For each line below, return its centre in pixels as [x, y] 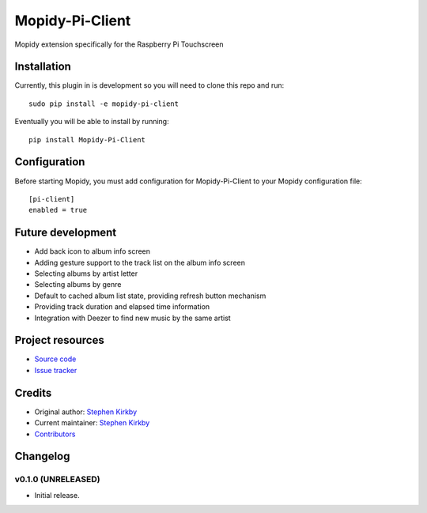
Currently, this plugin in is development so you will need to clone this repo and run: [149, 85]
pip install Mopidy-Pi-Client [87, 140]
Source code [55, 359]
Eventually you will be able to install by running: [92, 122]
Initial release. [57, 495]
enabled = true [58, 210]
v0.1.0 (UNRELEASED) [57, 480]
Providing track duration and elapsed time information [122, 307]
